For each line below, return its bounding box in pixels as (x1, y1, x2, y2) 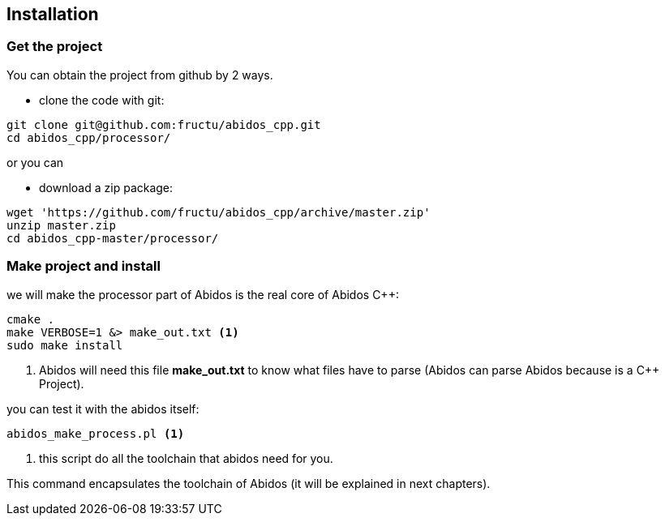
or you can (6, 155, 64, 169)
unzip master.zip (6, 218, 116, 232)
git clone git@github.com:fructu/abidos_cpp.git (6, 118, 321, 131)
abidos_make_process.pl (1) (6, 426, 185, 440)
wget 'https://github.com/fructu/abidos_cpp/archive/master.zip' (6, 205, 431, 219)
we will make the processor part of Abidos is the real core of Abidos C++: (6, 287, 399, 302)
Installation (6, 4, 99, 24)
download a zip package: (39, 180, 174, 195)
